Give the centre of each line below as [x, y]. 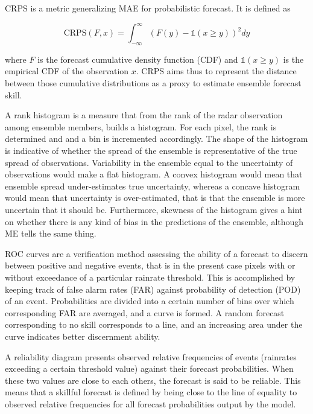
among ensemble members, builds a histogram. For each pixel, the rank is [141, 126]
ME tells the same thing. [51, 233]
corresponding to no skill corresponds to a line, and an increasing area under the [154, 324]
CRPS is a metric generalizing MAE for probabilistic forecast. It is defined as [148, 8]
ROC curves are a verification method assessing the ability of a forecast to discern [156, 253]
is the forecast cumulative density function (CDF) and [138, 59]
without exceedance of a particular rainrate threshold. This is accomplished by [150, 277]
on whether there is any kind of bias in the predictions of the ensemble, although [154, 221]
